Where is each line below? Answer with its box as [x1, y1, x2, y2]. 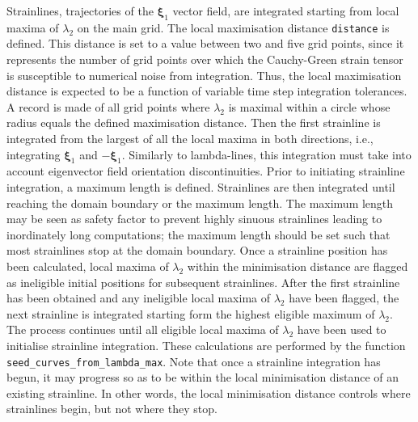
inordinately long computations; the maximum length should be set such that [6, 226, 391, 243]
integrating [6, 146, 61, 162]
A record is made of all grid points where [6, 98, 210, 115]
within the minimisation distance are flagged [187, 257, 408, 274]
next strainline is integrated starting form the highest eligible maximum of [6, 305, 375, 322]
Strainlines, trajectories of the [6, 2, 154, 19]
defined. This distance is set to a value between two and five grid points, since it [6, 35, 404, 52]
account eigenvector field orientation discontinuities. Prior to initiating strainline [6, 162, 405, 179]
